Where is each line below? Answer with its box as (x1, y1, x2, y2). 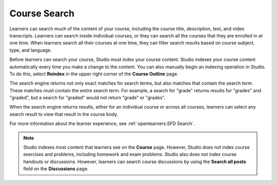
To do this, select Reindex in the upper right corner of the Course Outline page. (9, 71, 179, 77)
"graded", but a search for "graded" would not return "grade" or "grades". (9, 95, 166, 101)
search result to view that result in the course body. (9, 111, 118, 117)
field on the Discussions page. (23, 166, 89, 172)
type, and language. (9, 47, 52, 53)
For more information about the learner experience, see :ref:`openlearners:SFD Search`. (9, 120, 195, 127)
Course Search (9, 8, 74, 19)
